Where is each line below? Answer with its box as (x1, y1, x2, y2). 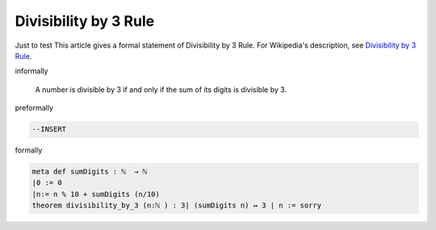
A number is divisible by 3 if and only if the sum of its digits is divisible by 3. (35, 85, 287, 94)
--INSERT (31, 125, 67, 134)
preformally (15, 103, 54, 113)
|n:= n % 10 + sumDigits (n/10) (31, 190, 161, 199)
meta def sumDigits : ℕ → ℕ (31, 167, 148, 177)
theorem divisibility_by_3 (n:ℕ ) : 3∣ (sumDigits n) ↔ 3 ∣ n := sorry (31, 201, 322, 210)
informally (15, 66, 48, 76)
